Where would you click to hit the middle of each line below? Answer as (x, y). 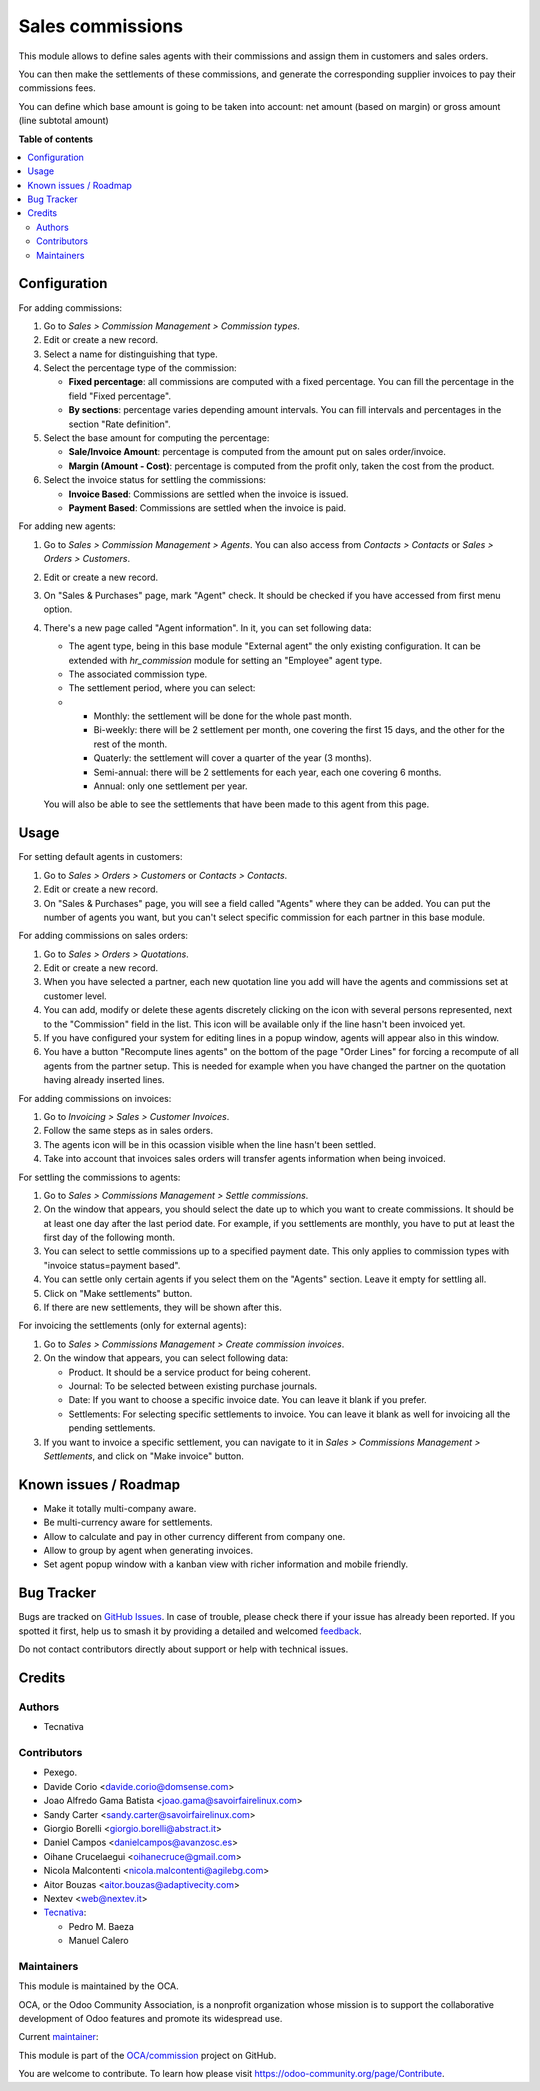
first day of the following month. (109, 1237)
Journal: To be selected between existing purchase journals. (193, 1386)
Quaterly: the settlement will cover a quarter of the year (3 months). (232, 758)
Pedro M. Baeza (101, 1926)
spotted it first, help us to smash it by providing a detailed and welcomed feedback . (190, 1631)
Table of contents (56, 139)
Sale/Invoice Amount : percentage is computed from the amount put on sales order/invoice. (257, 452)
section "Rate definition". (120, 424)
